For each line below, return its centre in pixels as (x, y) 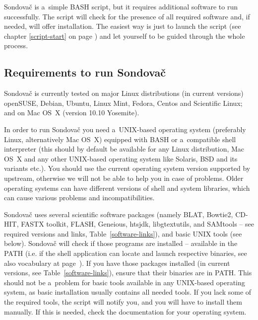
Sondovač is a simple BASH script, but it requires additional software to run (121, 6)
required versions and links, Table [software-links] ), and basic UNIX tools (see (123, 233)
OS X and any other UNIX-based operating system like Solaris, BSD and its (121, 158)
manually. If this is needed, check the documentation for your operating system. (125, 311)
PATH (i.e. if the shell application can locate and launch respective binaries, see (126, 253)
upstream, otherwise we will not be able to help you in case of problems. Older (124, 178)
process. (16, 45)
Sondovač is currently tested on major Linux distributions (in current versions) (124, 93)
